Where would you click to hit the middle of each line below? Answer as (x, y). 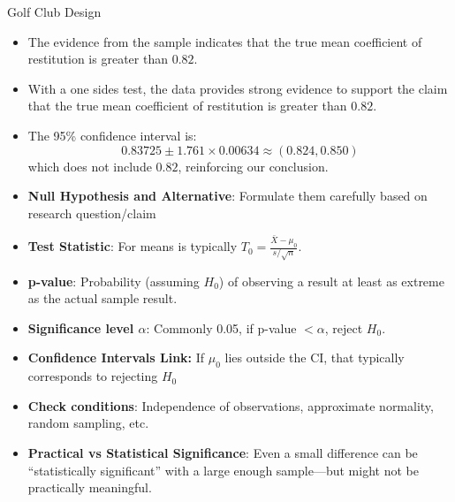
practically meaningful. (90, 487)
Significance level (81, 327)
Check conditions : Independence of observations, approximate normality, (231, 405)
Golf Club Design (54, 11)
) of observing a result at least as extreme (331, 281)
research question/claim (92, 213)
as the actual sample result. (102, 298)
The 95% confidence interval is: (112, 135)
